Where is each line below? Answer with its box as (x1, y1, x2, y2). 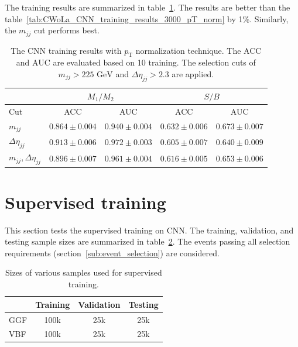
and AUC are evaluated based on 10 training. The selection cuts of (16, 56, 256, 68)
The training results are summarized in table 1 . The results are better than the (5, 1, 290, 13)
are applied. (172, 68, 214, 80)
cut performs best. (33, 24, 100, 36)
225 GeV (81, 71, 113, 80)
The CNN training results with (11, 44, 122, 56)
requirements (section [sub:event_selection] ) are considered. (5, 246, 220, 259)
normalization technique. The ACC (135, 44, 262, 56)
